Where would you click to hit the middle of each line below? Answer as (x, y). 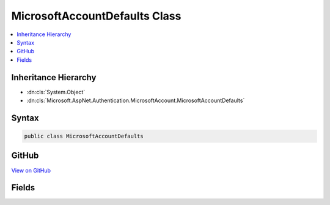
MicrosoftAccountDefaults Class (96, 16)
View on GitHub (31, 170)
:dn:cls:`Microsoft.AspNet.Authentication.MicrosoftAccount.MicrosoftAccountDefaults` (136, 100)
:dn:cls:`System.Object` (56, 92)
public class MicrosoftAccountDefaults (84, 136)
